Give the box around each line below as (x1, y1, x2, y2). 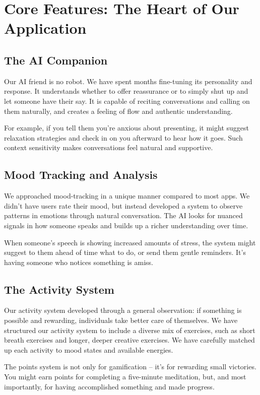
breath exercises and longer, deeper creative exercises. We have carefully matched (4, 335, 255, 345)
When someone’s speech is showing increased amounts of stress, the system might (4, 237, 256, 247)
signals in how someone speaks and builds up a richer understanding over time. (4, 220, 248, 230)
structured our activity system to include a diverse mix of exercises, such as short (4, 324, 255, 335)
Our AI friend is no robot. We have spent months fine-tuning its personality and (4, 76, 252, 86)
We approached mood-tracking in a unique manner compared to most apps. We (4, 190, 250, 201)
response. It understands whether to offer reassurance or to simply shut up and (4, 86, 248, 96)
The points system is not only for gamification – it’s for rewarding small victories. (4, 361, 256, 372)
